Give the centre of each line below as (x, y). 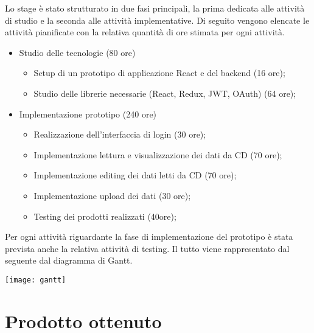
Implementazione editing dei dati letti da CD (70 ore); (135, 175)
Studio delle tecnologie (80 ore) (77, 52)
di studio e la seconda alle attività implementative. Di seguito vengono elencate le (157, 20)
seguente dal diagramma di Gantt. (69, 260)
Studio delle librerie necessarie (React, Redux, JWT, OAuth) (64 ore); (165, 93)
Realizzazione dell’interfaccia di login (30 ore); (120, 134)
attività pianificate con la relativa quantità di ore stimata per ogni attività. (145, 32)
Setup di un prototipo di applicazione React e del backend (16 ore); (159, 73)
